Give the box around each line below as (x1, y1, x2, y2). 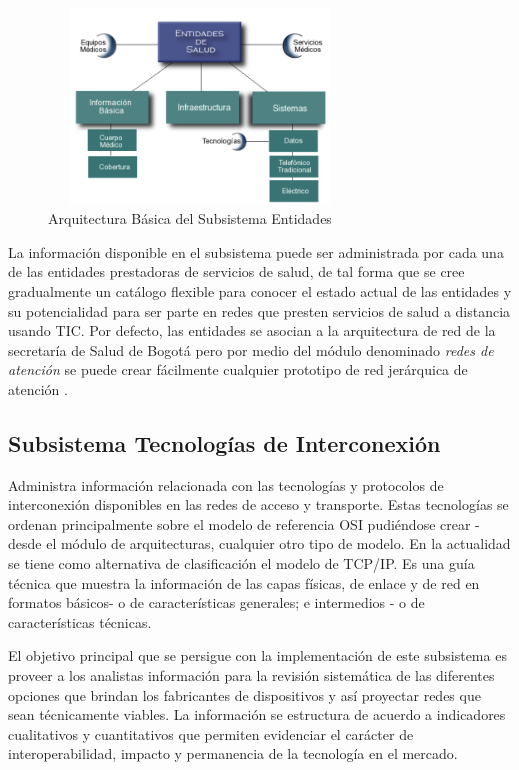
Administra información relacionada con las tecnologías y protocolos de (8, 474, 444, 495)
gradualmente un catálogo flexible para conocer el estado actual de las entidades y (8, 280, 512, 301)
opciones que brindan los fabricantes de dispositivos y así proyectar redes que (8, 684, 481, 705)
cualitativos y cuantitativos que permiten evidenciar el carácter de (8, 723, 414, 744)
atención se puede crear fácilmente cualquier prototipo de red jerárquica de (8, 359, 468, 380)
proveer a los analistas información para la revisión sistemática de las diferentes (8, 665, 495, 686)
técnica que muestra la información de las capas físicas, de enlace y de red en (8, 572, 480, 593)
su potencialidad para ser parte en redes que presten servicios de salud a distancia (8, 300, 511, 321)
